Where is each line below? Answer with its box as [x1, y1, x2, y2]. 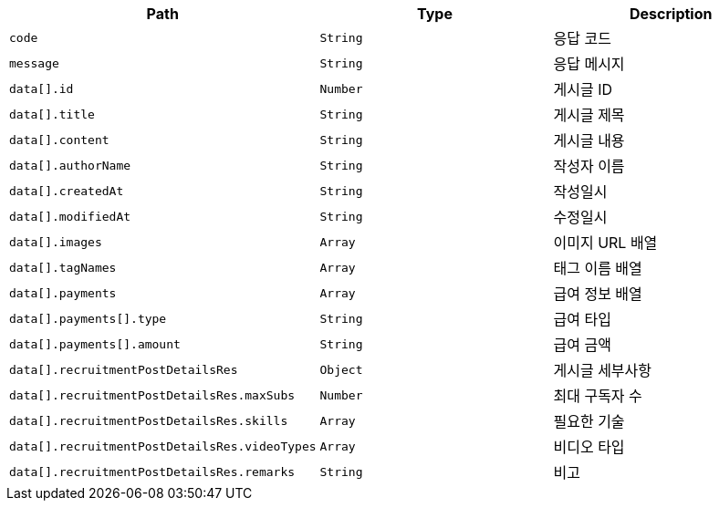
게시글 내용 [553, 131, 625, 150]
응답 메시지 [553, 55, 625, 73]
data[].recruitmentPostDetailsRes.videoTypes [9, 439, 317, 453]
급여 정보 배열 [553, 285, 642, 303]
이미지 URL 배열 [553, 233, 658, 252]
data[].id [9, 81, 74, 96]
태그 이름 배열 [553, 259, 642, 277]
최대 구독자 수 [553, 387, 642, 405]
